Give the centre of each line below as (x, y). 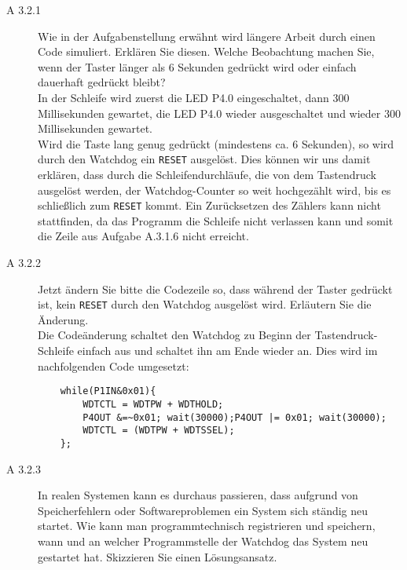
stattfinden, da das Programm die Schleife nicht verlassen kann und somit (216, 220)
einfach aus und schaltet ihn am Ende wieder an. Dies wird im (227, 351)
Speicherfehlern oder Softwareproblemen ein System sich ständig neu (203, 510)
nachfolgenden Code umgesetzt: (114, 365)
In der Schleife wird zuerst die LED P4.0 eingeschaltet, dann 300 (194, 97)
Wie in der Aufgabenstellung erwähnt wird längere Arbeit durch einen (207, 36)
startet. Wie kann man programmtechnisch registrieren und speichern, (207, 526)
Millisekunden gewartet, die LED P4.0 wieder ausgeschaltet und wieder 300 (219, 113)
